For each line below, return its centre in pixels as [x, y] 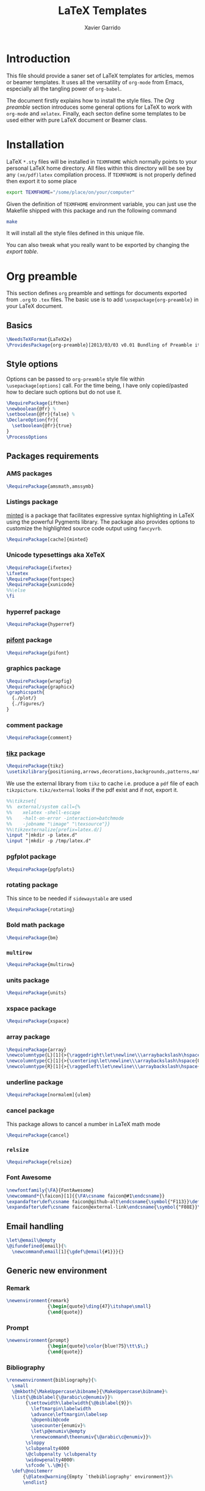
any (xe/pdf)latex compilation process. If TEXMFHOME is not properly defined [101, 174]
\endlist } [35, 1482]
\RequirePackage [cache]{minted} [47, 539]
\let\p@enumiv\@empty [58, 1431]
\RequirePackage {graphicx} [41, 687]
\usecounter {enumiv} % [58, 1426]
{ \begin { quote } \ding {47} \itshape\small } [99, 1306]
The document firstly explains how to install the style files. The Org [90, 100]
